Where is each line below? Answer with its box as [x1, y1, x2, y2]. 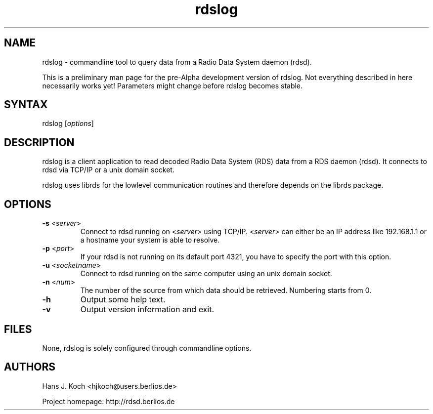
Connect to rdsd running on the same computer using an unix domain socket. [80, 269, 332, 278]
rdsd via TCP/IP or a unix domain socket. [42, 166, 174, 174]
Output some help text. [80, 294, 166, 305]
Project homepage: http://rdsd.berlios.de [42, 397, 175, 406]
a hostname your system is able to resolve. [80, 236, 220, 245]
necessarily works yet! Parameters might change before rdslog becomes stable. [42, 81, 303, 90]
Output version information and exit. [80, 304, 215, 315]
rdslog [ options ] [42, 119, 94, 128]
